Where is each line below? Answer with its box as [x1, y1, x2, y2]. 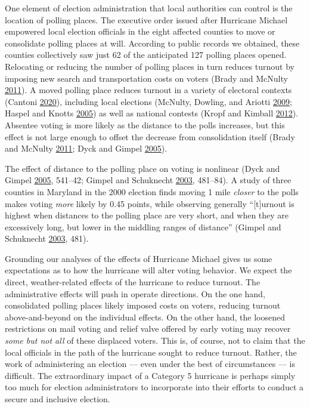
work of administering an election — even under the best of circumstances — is [5, 357, 296, 370]
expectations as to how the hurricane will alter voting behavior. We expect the [5, 264, 292, 276]
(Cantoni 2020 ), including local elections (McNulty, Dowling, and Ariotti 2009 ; [5, 95, 292, 107]
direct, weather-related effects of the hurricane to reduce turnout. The [5, 276, 261, 288]
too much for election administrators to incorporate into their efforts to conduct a [5, 381, 304, 393]
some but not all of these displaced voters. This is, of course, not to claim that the [5, 334, 305, 347]
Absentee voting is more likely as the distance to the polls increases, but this [5, 118, 285, 131]
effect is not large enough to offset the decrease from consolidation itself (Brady [5, 130, 295, 143]
